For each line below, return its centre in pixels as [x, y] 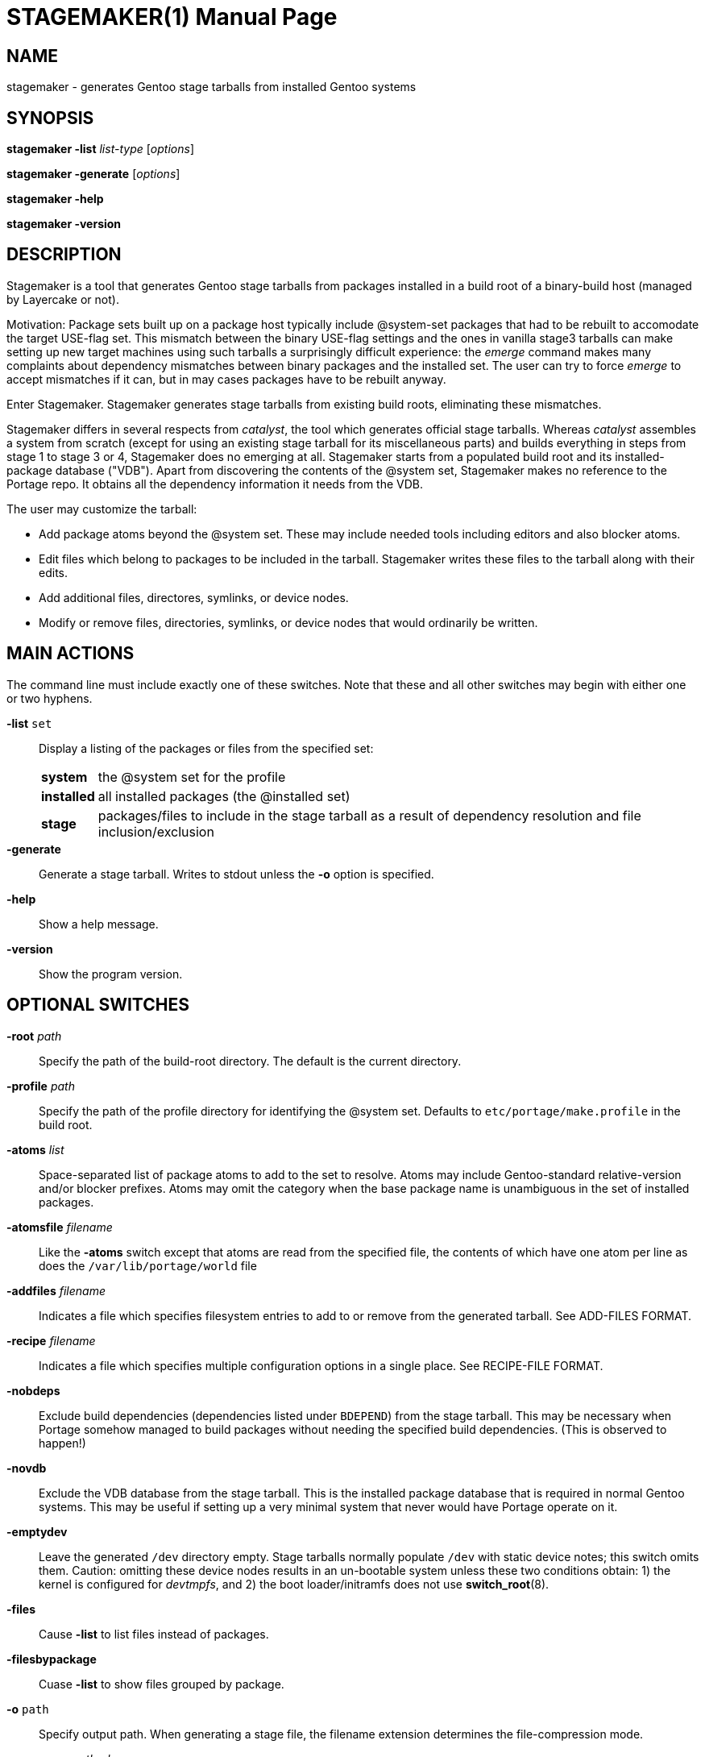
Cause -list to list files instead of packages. [154, 1634]
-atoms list [35, 1149]
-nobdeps [33, 1390]
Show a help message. [99, 924]
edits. [53, 572]
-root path [34, 1036]
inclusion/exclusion [156, 831]
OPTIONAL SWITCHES [98, 1005]
